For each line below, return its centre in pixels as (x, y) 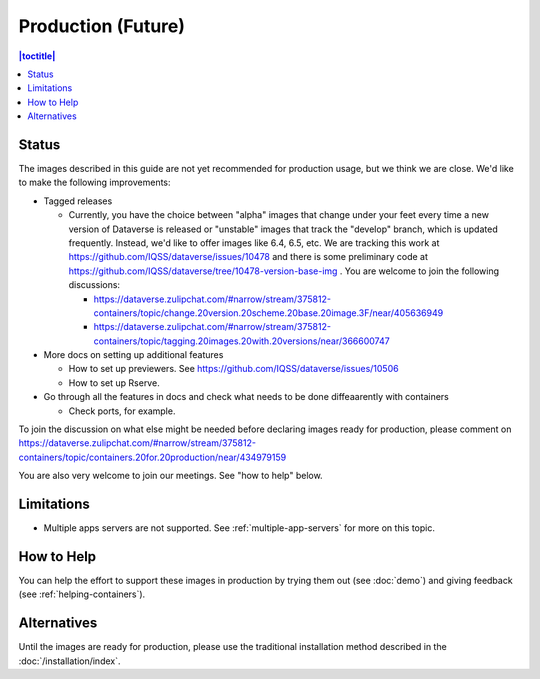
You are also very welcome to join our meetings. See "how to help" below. (171, 476)
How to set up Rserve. (114, 382)
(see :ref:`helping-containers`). (82, 594)
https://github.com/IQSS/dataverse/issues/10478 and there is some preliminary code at (248, 257)
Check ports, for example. (122, 411)
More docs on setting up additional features (133, 355)
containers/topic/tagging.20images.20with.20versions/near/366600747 (241, 341)
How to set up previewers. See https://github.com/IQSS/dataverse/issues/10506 (233, 369)
